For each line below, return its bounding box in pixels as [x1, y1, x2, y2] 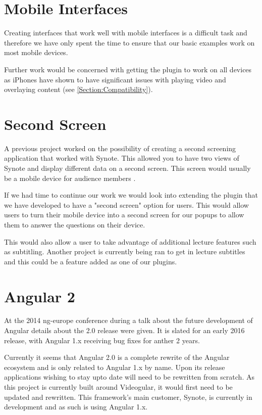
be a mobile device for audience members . [4, 172, 136, 183]
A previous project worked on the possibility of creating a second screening [4, 143, 236, 153]
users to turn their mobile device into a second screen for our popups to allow [4, 209, 244, 220]
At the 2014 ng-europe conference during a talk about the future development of [4, 315, 253, 326]
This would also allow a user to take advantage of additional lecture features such [4, 236, 256, 247]
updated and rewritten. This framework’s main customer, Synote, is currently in [4, 391, 252, 402]
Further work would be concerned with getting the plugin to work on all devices [4, 64, 252, 74]
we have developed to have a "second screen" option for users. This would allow [4, 199, 249, 210]
